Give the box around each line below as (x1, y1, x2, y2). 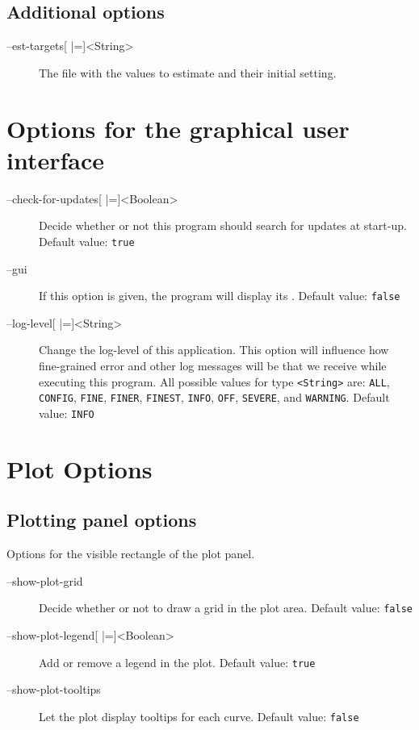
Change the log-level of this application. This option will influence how (39, 341, 389, 358)
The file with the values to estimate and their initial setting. (39, 64, 337, 81)
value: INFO (39, 404, 94, 421)
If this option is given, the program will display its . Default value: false (39, 287, 400, 304)
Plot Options (6, 452, 153, 485)
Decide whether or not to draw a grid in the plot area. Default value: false (39, 599, 413, 616)
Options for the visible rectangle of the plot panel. (6, 545, 255, 562)
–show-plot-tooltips (6, 681, 101, 698)
